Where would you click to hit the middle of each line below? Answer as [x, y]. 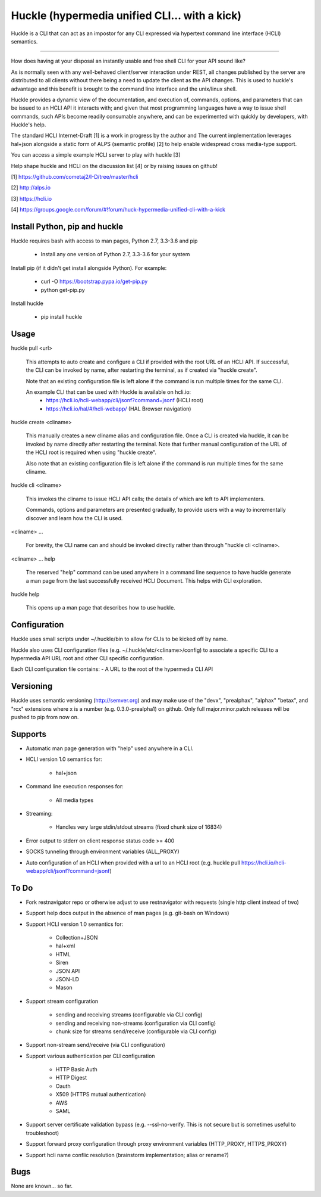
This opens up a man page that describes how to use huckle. [100, 608]
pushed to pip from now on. [45, 717]
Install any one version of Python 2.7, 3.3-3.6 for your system [115, 254]
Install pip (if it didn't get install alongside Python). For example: [89, 268]
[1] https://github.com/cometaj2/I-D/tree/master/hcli [75, 177]
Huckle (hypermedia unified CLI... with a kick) [126, 15]
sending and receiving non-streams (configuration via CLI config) [136, 1023]
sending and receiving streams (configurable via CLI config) [129, 1015]
